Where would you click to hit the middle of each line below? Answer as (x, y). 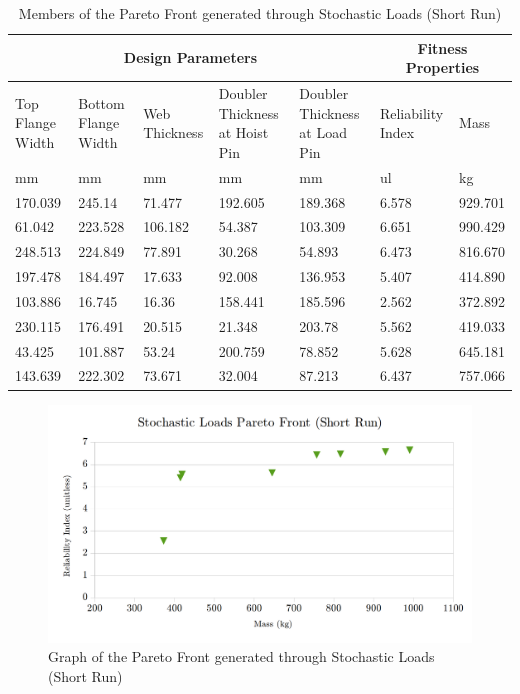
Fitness (442, 47)
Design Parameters (190, 57)
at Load (323, 132)
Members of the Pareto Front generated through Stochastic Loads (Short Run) (260, 13)
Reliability (411, 112)
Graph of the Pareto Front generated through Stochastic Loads (241, 656)
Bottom (101, 102)
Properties (442, 67)
